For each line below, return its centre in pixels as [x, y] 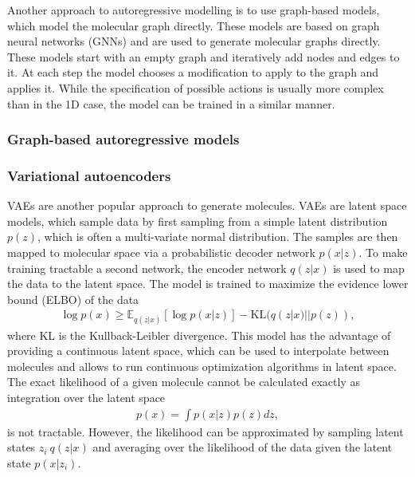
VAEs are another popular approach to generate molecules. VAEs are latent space [207, 205]
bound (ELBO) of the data [73, 299]
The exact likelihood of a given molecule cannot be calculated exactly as [184, 382]
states [22, 447]
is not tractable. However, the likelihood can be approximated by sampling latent [206, 431]
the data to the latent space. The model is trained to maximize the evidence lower [208, 284]
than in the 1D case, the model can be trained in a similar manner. [171, 103]
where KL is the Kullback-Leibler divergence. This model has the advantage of [199, 335]
